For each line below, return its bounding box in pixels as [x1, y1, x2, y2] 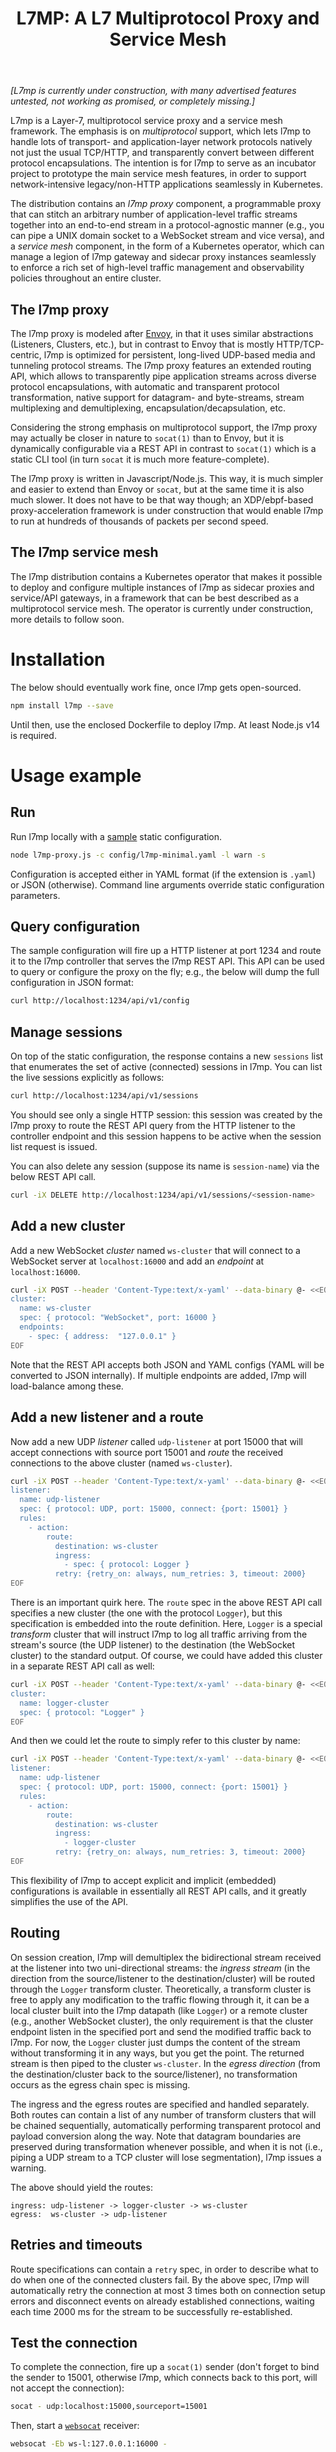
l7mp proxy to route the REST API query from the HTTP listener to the [10, 1119, 296, 1131]
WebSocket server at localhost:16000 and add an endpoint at [10, 1255, 265, 1267]
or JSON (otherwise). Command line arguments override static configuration [10, 878, 325, 891]
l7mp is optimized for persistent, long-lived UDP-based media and [43, 349, 316, 361]
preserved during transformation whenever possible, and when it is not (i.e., [10, 2140, 323, 2152]
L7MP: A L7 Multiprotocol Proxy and [16, 7, 320, 30]
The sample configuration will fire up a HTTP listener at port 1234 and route [10, 945, 322, 957]
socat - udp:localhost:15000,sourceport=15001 [10, 2402, 208, 2412]
